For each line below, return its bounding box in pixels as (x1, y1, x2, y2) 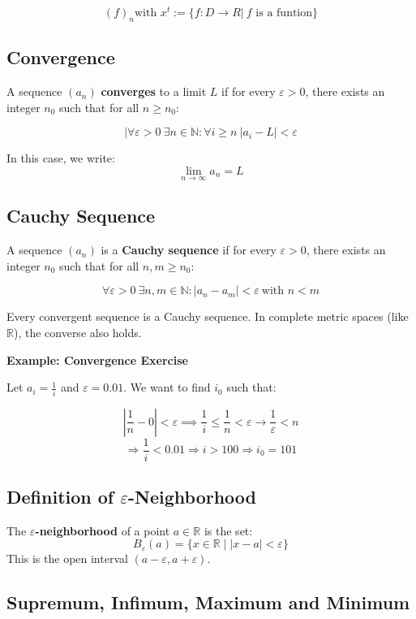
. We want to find (123, 379, 211, 396)
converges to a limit (101, 83, 207, 100)
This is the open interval (6, 550, 128, 567)
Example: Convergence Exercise (6, 351, 188, 368)
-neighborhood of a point (35, 522, 170, 539)
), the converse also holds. (13, 324, 142, 341)
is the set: (204, 522, 253, 539)
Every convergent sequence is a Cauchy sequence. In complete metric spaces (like (6, 308, 409, 325)
